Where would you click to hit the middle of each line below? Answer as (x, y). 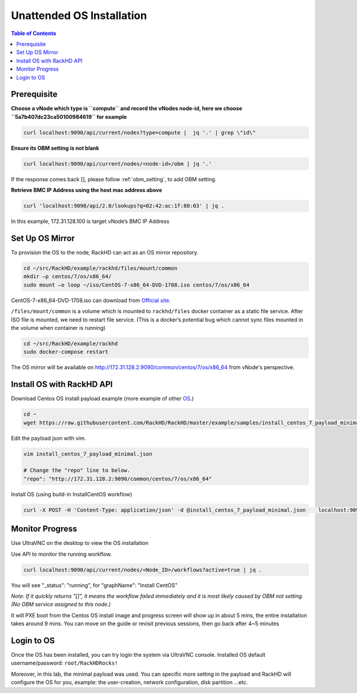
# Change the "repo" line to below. (77, 470)
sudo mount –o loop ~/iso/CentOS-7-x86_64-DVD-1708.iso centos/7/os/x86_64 (137, 285)
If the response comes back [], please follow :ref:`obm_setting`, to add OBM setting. (114, 179)
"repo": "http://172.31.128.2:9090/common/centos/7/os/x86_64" (118, 479)
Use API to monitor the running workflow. (62, 554)
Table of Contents (34, 33)
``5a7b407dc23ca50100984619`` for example (69, 116)
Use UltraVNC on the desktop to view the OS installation (80, 543)
